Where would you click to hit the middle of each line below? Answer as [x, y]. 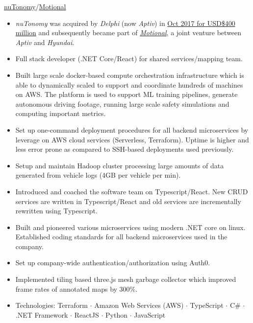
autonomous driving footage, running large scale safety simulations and [122, 104]
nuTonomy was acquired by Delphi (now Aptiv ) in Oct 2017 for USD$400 [125, 23]
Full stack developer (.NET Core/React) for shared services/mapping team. [129, 58]
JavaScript [150, 314]
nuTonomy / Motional [35, 6]
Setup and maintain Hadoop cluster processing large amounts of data [120, 165]
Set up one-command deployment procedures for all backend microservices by [132, 129]
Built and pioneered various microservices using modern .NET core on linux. [130, 227]
